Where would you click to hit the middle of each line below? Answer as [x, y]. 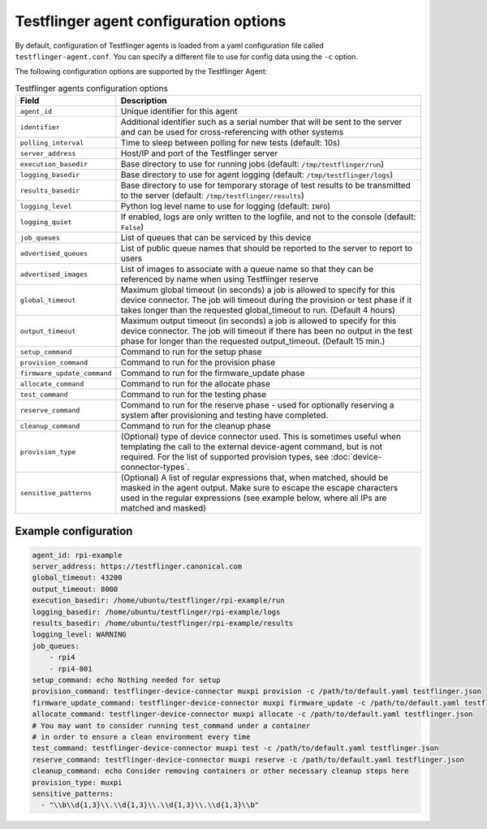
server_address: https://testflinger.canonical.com [137, 567]
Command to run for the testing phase [194, 395]
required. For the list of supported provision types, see [224, 457]
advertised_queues [54, 253]
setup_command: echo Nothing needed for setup [126, 680]
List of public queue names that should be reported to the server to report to [267, 248]
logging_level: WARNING [80, 635]
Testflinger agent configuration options [151, 21]
